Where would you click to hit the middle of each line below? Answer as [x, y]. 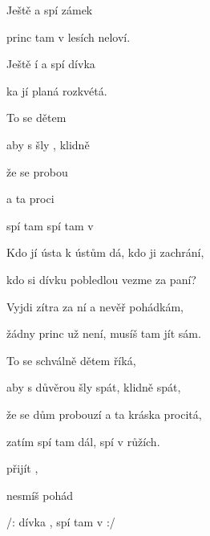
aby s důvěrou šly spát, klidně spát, [94, 387]
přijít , [22, 468]
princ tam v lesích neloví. [69, 37]
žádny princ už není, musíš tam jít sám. [104, 333]
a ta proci [30, 199]
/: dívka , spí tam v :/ [61, 522]
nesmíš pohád [40, 495]
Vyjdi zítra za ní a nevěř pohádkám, [95, 306]
